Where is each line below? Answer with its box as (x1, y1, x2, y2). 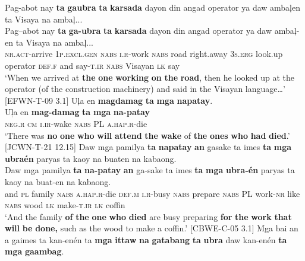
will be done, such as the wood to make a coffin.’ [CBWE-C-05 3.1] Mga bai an (5, 222, 298, 234)
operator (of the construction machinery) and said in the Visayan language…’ (5, 82, 285, 95)
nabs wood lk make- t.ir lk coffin (5, 199, 125, 211)
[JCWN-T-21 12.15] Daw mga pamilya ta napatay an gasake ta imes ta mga (5, 141, 292, 153)
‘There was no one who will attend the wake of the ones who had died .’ (5, 129, 290, 141)
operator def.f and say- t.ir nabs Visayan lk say (5, 59, 180, 71)
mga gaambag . (5, 245, 64, 257)
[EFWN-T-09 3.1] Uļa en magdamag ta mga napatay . (5, 94, 213, 106)
